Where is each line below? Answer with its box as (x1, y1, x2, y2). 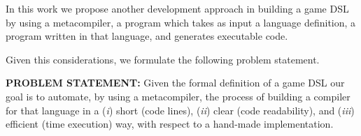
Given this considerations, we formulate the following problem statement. (6, 52, 320, 66)
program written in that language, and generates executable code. (6, 29, 288, 43)
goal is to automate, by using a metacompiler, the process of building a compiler (6, 89, 351, 103)
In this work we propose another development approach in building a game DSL (6, 1, 349, 15)
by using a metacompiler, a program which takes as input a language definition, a (6, 15, 356, 29)
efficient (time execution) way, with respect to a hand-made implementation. (6, 116, 334, 131)
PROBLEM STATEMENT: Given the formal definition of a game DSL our (6, 75, 345, 90)
